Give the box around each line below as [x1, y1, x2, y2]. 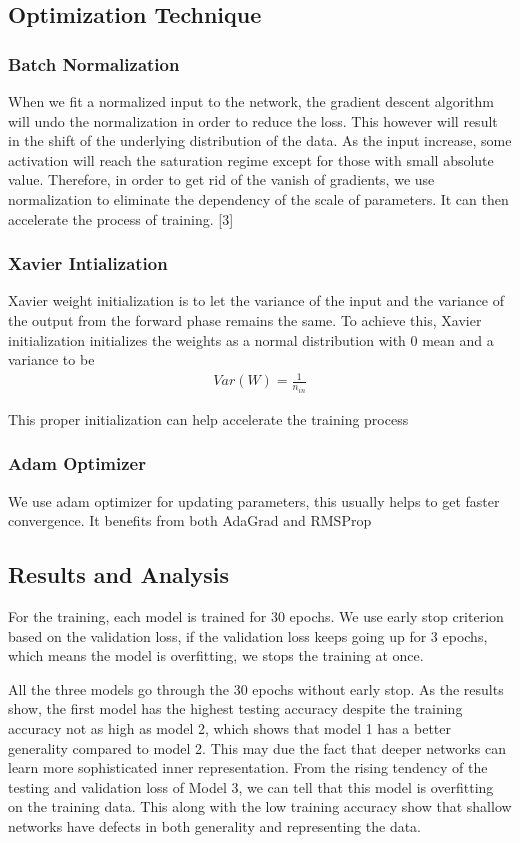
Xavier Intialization [8, 251, 168, 276]
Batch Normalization [8, 51, 180, 76]
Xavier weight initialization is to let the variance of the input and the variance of [8, 290, 505, 311]
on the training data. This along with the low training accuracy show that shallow [8, 796, 512, 817]
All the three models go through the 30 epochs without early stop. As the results [8, 678, 504, 699]
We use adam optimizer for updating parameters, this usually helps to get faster [8, 490, 500, 511]
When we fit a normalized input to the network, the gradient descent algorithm [8, 91, 494, 111]
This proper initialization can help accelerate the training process [8, 408, 409, 429]
